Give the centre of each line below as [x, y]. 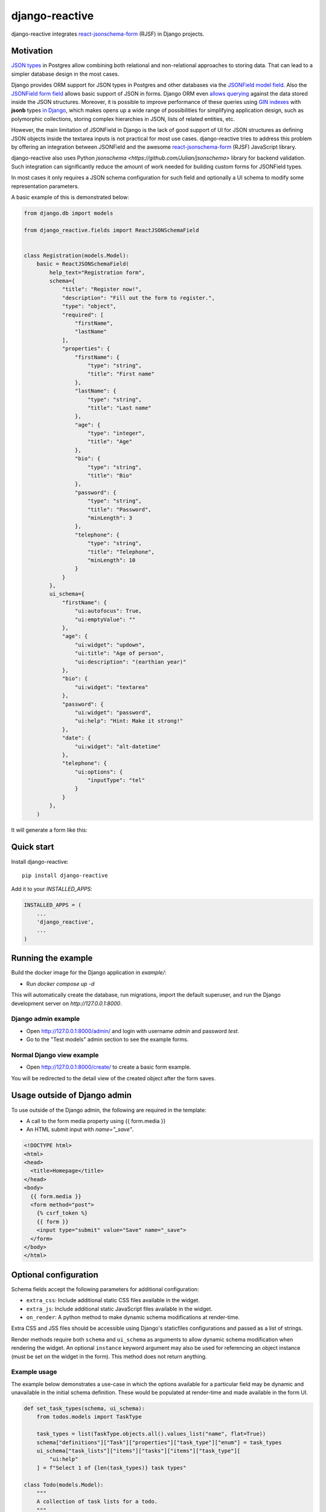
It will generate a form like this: [49, 830]
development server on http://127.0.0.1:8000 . [66, 1003]
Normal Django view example [55, 1055]
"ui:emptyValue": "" [105, 619]
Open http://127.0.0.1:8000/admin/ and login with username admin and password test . [133, 1031]
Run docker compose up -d [60, 983]
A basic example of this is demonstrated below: [70, 197]
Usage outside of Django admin [72, 1096]
